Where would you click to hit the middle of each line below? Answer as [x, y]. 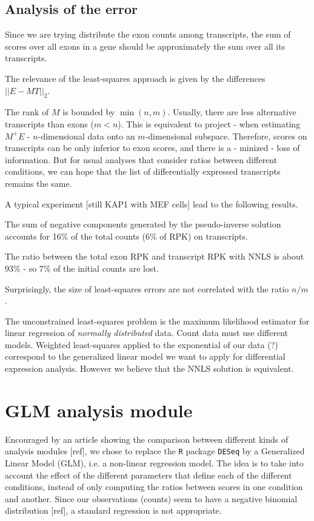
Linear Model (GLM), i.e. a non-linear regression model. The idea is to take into [154, 463]
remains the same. [38, 183]
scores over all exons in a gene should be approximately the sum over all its [145, 46]
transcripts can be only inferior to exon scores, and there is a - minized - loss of [152, 148]
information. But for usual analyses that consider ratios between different [141, 159]
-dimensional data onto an [86, 136]
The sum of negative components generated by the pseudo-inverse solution [143, 224]
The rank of [27, 112]
